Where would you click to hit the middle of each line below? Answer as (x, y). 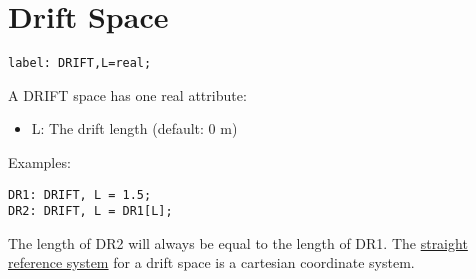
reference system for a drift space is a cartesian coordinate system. (211, 262)
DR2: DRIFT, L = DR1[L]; (90, 211)
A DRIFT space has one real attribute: (127, 94)
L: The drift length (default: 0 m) (134, 128)
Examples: (39, 161)
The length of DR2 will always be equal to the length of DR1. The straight (238, 242)
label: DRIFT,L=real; (80, 63)
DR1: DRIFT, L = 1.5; (80, 194)
